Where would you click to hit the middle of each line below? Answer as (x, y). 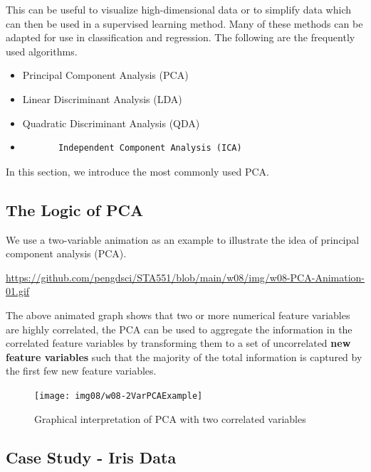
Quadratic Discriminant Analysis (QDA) (111, 123)
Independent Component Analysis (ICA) (150, 148)
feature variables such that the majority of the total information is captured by (184, 356)
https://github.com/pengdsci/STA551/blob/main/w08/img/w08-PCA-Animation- (185, 277)
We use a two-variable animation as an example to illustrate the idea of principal (183, 239)
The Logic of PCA (75, 209)
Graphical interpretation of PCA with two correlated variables (170, 418)
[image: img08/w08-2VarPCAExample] (119, 396)
